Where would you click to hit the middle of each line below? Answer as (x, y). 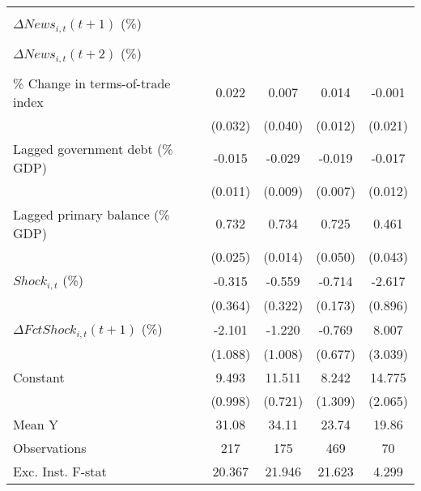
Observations (50, 447)
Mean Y (36, 424)
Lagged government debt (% (93, 148)
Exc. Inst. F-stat (60, 471)
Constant (39, 377)
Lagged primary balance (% (91, 214)
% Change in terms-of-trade (92, 83)
